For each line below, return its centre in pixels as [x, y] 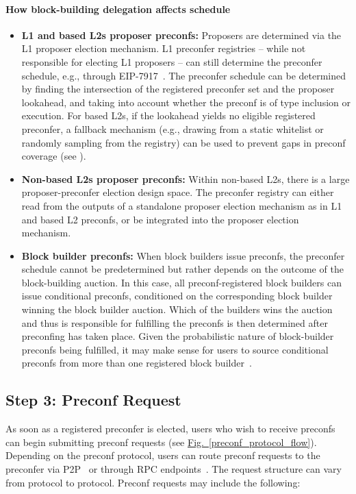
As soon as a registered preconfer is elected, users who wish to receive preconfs [170, 429]
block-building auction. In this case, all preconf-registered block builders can [181, 282]
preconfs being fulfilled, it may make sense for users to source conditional [175, 349]
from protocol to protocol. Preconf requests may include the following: [153, 482]
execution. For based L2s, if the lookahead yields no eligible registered [168, 115]
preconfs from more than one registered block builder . [137, 363]
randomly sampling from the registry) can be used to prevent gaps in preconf [183, 142]
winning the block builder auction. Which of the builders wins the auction [177, 309]
